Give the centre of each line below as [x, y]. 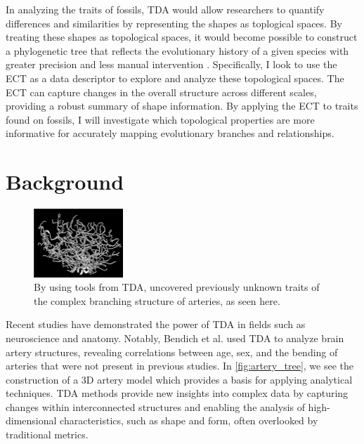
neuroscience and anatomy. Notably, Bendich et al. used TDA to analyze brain [175, 338]
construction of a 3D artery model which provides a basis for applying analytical [179, 379]
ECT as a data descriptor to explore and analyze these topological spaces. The [175, 78]
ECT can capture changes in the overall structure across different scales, [161, 92]
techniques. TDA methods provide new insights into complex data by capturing [177, 393]
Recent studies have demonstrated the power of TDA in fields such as [156, 324]
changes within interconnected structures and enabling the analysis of [155, 406]
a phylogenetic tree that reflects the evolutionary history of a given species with [177, 50]
